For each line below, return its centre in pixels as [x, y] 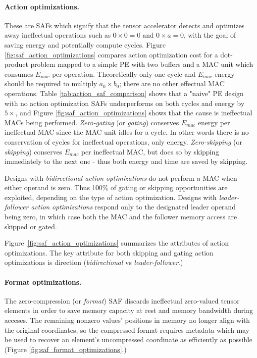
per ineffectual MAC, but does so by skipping [150, 151]
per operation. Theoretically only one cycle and [124, 74]
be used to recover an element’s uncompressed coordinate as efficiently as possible [128, 339]
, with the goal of [210, 35]
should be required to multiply [51, 83]
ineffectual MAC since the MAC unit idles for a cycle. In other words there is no [127, 132]
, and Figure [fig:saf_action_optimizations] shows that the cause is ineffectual [134, 113]
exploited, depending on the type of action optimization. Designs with [111, 197]
